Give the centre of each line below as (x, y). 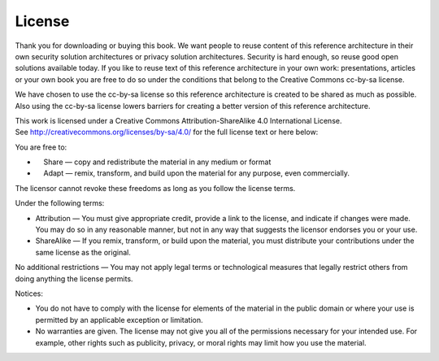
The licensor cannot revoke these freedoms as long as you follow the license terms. (155, 188)
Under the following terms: (60, 203)
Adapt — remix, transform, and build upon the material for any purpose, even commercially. (196, 173)
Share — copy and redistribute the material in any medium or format (157, 162)
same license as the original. (83, 252)
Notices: (29, 294)
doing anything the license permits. (74, 278)
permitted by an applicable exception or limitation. (119, 320)
